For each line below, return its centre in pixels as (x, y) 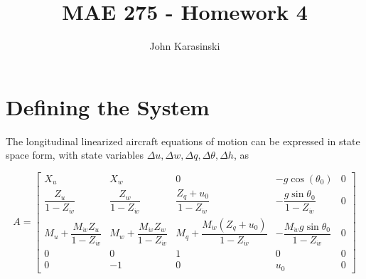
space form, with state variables (75, 155)
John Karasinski (185, 46)
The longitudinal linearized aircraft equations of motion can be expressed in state (183, 141)
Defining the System (108, 106)
